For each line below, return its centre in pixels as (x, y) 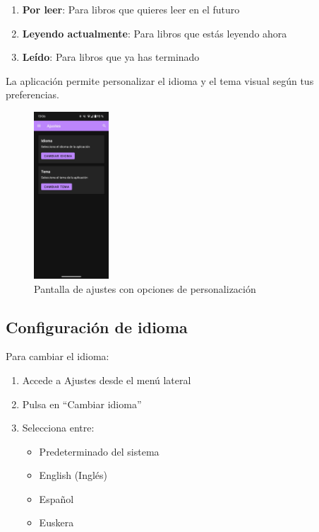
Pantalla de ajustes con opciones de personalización (145, 288)
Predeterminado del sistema (99, 451)
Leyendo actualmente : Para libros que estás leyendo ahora (155, 33)
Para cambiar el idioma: (58, 356)
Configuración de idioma (97, 326)
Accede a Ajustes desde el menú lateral (107, 380)
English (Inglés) (73, 475)
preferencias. (32, 94)
